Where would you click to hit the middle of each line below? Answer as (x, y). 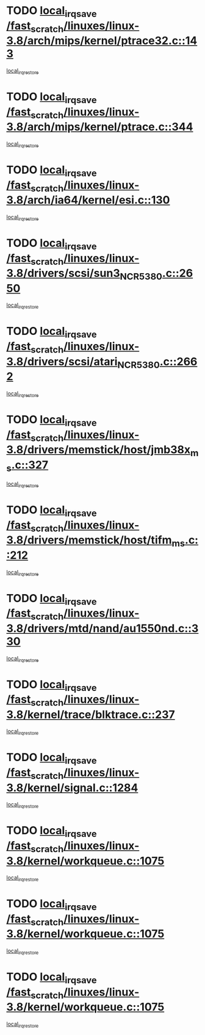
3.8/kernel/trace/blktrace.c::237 (91, 714)
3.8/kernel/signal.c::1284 (72, 788)
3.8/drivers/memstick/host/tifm (89, 540)
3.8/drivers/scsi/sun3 (63, 274)
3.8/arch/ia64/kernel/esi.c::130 (88, 200)
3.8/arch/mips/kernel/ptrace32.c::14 (102, 41)
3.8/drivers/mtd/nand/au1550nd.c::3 (103, 628)
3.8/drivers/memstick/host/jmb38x (99, 450)
